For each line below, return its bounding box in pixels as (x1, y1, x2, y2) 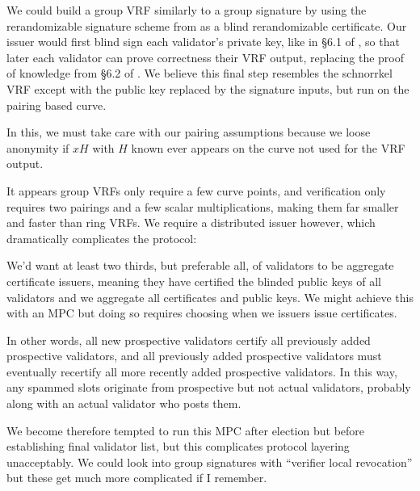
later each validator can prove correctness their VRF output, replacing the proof (6, 48, 405, 65)
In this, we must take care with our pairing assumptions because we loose (6, 124, 371, 141)
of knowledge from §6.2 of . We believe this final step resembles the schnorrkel (6, 65, 393, 82)
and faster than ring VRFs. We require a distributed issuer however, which (6, 214, 376, 231)
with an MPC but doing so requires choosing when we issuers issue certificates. (6, 304, 397, 321)
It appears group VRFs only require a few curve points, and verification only (6, 182, 386, 199)
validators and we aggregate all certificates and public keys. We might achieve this (6, 288, 414, 305)
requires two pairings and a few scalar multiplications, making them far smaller (6, 198, 399, 215)
